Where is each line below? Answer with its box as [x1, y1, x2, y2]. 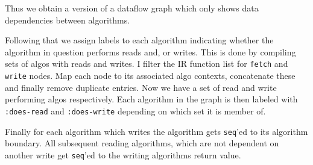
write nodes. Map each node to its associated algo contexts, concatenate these [5, 69, 296, 82]
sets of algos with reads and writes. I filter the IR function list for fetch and [5, 57, 288, 70]
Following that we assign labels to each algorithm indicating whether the [5, 34, 274, 46]
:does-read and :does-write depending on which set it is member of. [5, 104, 266, 117]
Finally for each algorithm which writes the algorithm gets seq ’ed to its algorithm [5, 125, 308, 137]
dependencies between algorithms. [5, 13, 130, 26]
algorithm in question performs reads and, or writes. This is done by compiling [5, 45, 296, 58]
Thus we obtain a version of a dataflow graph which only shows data [5, 2, 259, 14]
